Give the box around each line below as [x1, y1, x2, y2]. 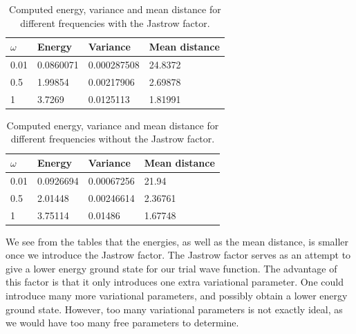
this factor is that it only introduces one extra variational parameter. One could [6, 275, 344, 289]
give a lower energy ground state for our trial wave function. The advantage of [6, 261, 337, 275]
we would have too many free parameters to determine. [6, 315, 239, 330]
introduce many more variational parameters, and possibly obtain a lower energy [6, 288, 348, 302]
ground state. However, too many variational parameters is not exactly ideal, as [6, 301, 343, 316]
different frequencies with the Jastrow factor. [20, 15, 210, 30]
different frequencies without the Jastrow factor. [10, 131, 215, 146]
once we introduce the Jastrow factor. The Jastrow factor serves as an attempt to [6, 248, 351, 262]
